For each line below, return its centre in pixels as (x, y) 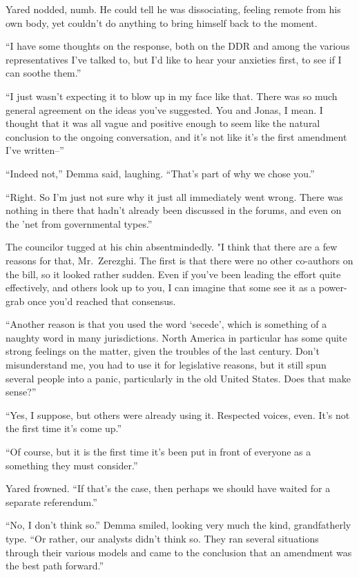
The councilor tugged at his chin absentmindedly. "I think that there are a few (172, 247)
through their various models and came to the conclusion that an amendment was (179, 552)
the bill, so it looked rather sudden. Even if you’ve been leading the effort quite (173, 274)
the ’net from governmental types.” (79, 223)
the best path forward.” (55, 566)
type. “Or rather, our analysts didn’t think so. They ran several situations (162, 538)
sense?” (21, 392)
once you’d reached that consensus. (101, 301)
